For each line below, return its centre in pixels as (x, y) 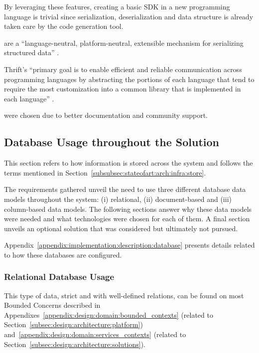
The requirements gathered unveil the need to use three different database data (125, 189)
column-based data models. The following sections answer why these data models (128, 209)
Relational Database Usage (59, 277)
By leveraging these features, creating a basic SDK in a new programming (117, 6)
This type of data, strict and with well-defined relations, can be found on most (124, 295)
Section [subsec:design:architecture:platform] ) (73, 324)
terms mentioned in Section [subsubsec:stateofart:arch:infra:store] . (105, 172)
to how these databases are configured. (63, 254)
